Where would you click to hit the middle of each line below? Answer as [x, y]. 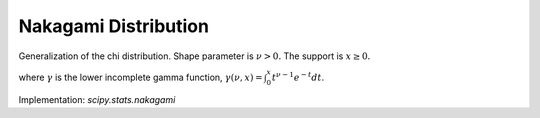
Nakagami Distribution [114, 26]
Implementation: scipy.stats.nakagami [97, 99]
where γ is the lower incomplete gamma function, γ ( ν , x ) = [140, 77]
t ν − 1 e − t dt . [298, 76]
